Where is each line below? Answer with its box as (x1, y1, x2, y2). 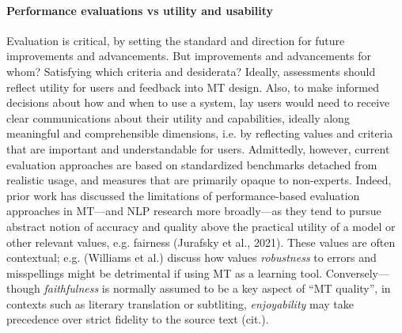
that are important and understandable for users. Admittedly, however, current (6, 140, 390, 157)
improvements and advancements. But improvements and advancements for (6, 47, 372, 64)
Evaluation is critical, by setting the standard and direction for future (6, 32, 345, 48)
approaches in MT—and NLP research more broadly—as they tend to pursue (6, 202, 381, 219)
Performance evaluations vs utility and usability (6, 2, 274, 18)
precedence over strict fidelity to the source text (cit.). (6, 311, 269, 327)
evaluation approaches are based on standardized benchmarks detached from (6, 156, 377, 172)
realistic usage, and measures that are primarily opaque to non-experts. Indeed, (6, 172, 392, 188)
